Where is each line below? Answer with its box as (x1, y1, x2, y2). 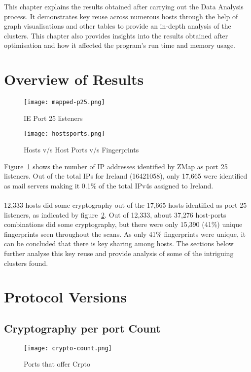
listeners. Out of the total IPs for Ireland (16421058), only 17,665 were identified (4, 171, 248, 181)
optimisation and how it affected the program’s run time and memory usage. (4, 40, 235, 50)
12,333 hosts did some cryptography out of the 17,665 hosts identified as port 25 (4, 199, 247, 210)
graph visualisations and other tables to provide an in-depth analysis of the (4, 21, 231, 31)
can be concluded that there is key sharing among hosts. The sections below (4, 238, 234, 249)
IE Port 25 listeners (24, 112, 83, 123)
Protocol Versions (4, 287, 127, 307)
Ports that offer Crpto (24, 359, 90, 369)
